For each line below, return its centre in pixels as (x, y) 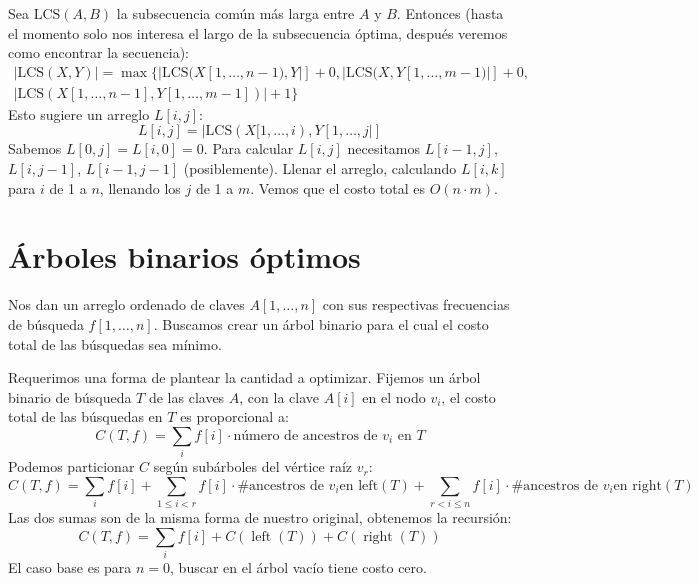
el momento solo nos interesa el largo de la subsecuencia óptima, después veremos (258, 32)
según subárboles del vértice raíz (252, 466)
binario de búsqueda (70, 396)
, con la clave (279, 396)
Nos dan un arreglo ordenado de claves (126, 304)
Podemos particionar (71, 466)
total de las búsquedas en (85, 416)
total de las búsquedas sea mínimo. (115, 343)
